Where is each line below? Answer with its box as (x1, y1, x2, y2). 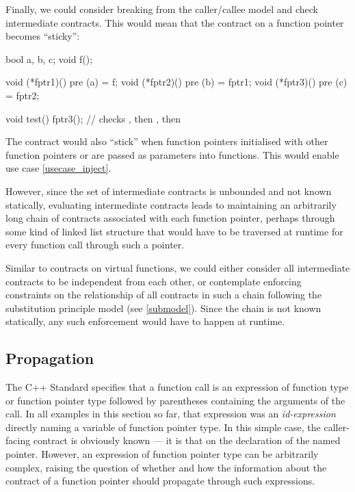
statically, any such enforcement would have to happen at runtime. (5, 314, 285, 328)
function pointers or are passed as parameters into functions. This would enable (5, 147, 339, 161)
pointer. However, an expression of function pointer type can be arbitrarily (5, 447, 319, 461)
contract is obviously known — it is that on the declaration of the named (33, 433, 341, 448)
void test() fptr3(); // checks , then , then (5, 111, 181, 125)
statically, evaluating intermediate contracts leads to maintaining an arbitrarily (5, 197, 337, 211)
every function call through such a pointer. (5, 237, 185, 252)
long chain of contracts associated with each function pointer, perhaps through (5, 211, 335, 225)
